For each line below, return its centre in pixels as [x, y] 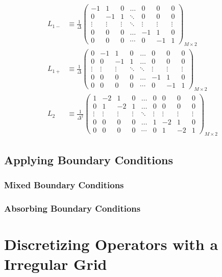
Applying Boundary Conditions [89, 159]
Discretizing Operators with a [111, 244]
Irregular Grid [56, 263]
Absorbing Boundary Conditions [72, 208]
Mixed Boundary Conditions [64, 184]
